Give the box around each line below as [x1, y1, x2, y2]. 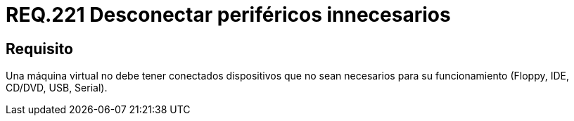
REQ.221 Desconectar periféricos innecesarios [6, 3, 451, 27]
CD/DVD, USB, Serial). [6, 82, 108, 94]
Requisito [6, 39, 73, 58]
